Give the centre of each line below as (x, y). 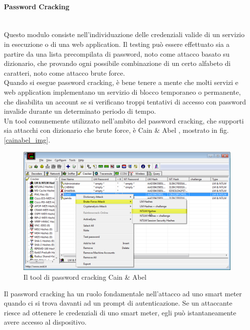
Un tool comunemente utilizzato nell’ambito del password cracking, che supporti (124, 120)
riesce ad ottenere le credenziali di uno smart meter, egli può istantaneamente (120, 312)
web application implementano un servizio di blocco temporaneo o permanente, (123, 92)
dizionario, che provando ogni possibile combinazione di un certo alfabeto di (117, 63)
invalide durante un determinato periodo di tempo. (80, 111)
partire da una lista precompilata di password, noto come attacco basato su (117, 53)
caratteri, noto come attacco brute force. (64, 72)
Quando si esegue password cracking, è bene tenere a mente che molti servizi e (121, 82)
